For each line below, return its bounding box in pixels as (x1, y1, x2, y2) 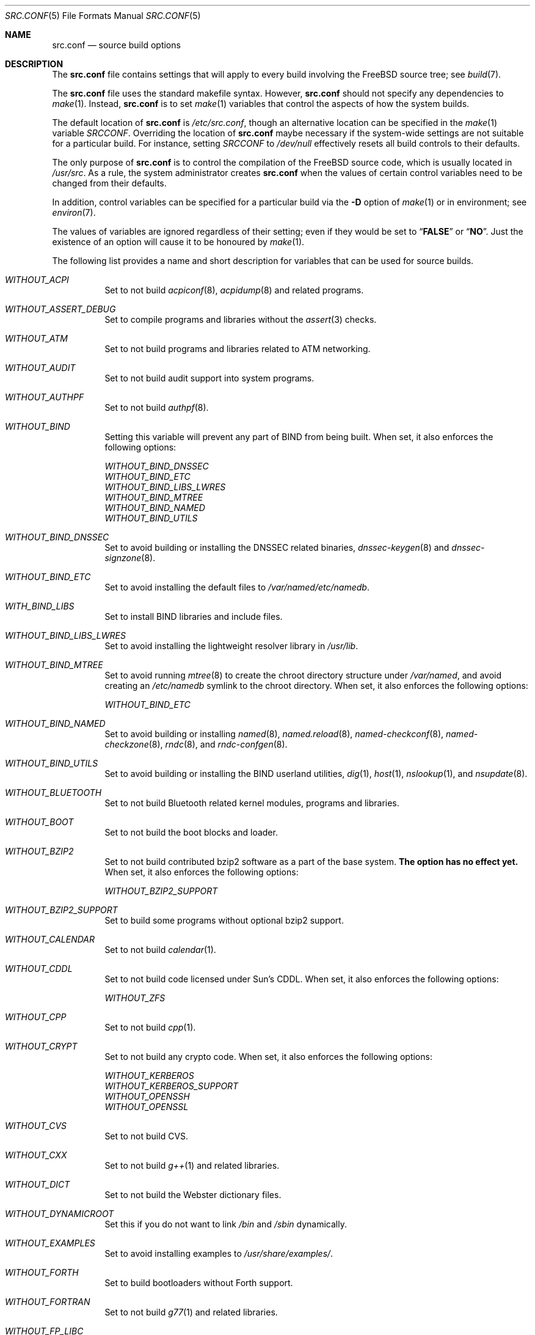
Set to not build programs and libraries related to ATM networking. (104, 344, 371, 354)
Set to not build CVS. (104, 1131, 189, 1141)
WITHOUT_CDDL (5, 963, 73, 974)
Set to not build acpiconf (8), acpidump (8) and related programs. (104, 285, 364, 295)
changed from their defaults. (52, 178, 167, 188)
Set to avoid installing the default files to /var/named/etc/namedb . (104, 582, 369, 592)
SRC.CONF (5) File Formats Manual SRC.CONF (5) (5, 10, 201, 21)
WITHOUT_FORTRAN (5, 1296, 90, 1307)
